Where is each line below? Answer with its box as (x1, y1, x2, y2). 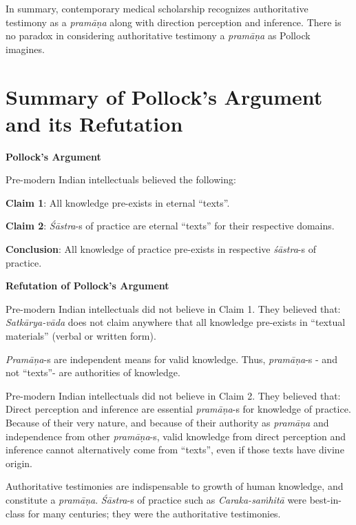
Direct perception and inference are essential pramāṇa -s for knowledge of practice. (6, 402, 351, 416)
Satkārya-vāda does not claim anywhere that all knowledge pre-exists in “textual (6, 315, 346, 329)
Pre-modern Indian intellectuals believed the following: (6, 172, 236, 187)
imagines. (6, 41, 45, 56)
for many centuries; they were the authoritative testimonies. (28, 506, 281, 520)
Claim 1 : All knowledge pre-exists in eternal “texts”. (6, 195, 230, 209)
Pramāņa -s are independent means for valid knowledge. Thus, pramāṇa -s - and (6, 351, 337, 366)
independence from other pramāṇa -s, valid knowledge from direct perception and (6, 429, 346, 443)
